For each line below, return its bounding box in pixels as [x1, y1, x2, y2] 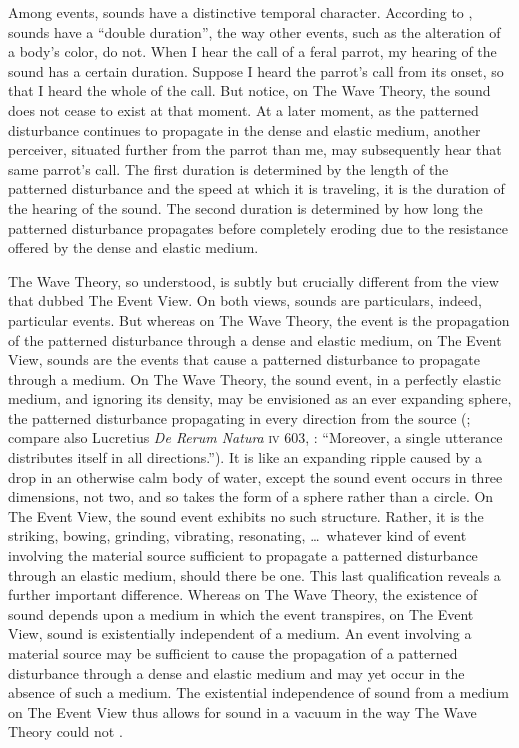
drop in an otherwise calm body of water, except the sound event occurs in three [8, 466, 503, 487]
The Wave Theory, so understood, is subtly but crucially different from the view [8, 270, 499, 291]
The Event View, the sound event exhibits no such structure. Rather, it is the [8, 505, 484, 526]
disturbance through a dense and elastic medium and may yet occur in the [8, 662, 465, 683]
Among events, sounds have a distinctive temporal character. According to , [8, 2, 473, 22]
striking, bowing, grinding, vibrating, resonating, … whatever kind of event [8, 525, 467, 546]
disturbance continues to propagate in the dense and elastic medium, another [8, 119, 481, 140]
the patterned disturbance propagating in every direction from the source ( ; [8, 407, 471, 428]
